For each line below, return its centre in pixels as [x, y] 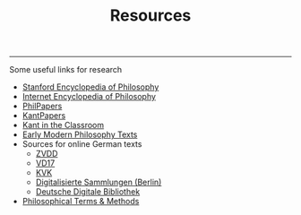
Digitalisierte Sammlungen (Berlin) [99, 182]
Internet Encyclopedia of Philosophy [89, 97]
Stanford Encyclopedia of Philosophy [90, 87]
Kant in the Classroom [63, 125]
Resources [150, 16]
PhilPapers [42, 106]
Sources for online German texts [82, 144]
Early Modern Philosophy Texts [80, 134]
